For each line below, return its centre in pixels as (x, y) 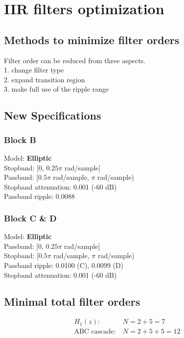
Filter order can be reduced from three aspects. (75, 60)
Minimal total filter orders (72, 301)
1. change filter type (34, 70)
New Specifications (53, 115)
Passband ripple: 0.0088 (39, 196)
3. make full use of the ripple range (57, 89)
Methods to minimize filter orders (92, 39)
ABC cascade (94, 332)
